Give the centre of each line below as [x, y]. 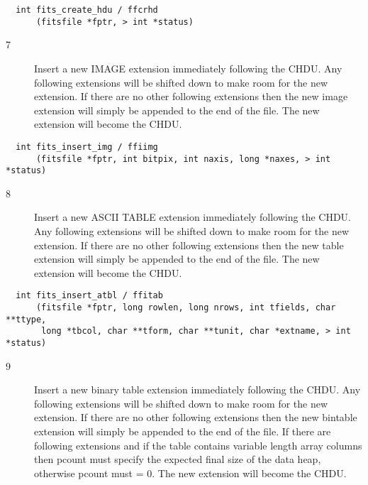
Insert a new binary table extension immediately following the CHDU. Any [197, 389]
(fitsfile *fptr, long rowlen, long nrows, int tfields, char [186, 308]
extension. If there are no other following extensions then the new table [189, 245]
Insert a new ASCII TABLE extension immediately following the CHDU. [193, 217]
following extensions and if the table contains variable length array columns [198, 445]
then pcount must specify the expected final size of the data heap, [178, 459]
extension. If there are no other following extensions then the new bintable [196, 417]
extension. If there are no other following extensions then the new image [191, 96]
